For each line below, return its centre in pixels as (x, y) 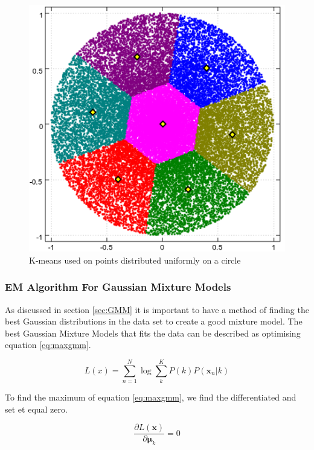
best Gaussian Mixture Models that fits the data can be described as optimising (153, 333)
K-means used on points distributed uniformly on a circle (135, 260)
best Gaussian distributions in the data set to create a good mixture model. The (154, 321)
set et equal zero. (36, 409)
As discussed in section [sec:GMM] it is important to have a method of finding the (157, 309)
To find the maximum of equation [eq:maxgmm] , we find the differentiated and (151, 397)
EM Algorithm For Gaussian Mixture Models (118, 287)
